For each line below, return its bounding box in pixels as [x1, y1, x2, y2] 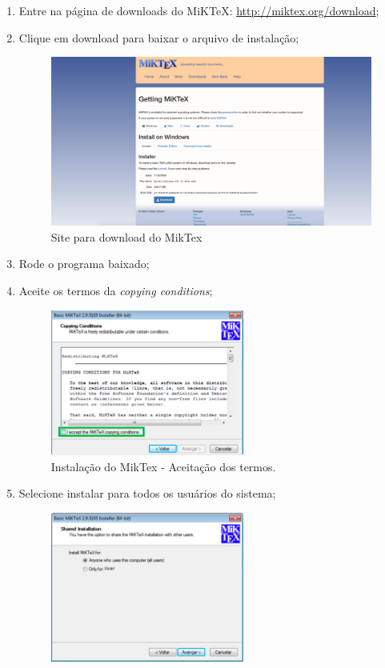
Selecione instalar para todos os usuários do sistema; [18, 485, 276, 502]
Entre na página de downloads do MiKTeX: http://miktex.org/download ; [18, 2, 379, 18]
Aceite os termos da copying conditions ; [18, 282, 213, 298]
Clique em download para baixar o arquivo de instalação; [18, 29, 299, 46]
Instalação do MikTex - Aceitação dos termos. [50, 458, 276, 474]
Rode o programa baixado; [18, 255, 150, 272]
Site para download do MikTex [50, 228, 203, 245]
